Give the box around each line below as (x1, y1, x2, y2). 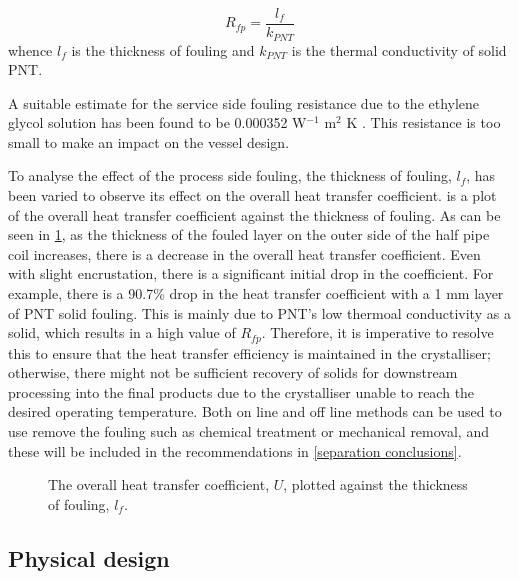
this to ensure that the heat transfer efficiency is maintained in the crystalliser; (8, 342, 491, 363)
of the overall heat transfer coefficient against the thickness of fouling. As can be (8, 204, 501, 225)
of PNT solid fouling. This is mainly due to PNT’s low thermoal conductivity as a (8, 302, 511, 323)
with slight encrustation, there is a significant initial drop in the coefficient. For (8, 263, 494, 284)
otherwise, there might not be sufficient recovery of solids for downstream (8, 362, 458, 383)
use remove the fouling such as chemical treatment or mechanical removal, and (8, 421, 489, 442)
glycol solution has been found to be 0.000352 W (8, 112, 307, 133)
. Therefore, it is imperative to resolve (261, 322, 494, 343)
